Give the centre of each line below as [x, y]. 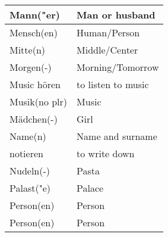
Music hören [35, 84]
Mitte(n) [28, 50]
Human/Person [108, 32]
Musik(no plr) [39, 102]
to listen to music [113, 84]
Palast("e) [30, 188]
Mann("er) [35, 15]
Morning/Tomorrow [118, 67]
